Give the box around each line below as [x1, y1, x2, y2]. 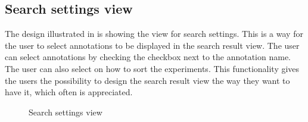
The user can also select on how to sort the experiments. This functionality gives [5, 62, 300, 74]
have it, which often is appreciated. [5, 86, 133, 98]
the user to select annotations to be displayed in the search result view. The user [5, 39, 300, 51]
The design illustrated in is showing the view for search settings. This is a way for [5, 27, 303, 40]
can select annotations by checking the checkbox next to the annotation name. [5, 51, 291, 63]
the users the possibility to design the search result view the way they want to [5, 74, 290, 86]
